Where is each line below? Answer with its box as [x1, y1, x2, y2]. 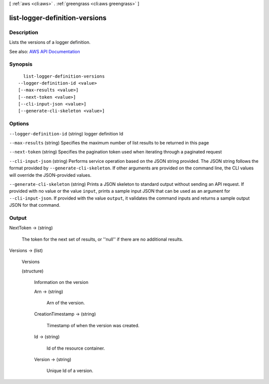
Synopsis [9, 61, 32, 68]
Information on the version [34, 279, 89, 285]
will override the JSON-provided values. [9, 172, 92, 178]
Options [9, 120, 29, 127]
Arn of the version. [46, 299, 85, 306]
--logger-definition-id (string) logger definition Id [9, 130, 124, 136]
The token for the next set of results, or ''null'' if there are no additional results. [21, 236, 184, 242]
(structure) [21, 268, 44, 274]
